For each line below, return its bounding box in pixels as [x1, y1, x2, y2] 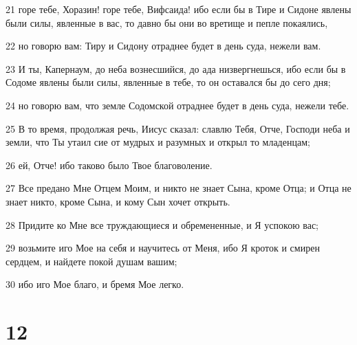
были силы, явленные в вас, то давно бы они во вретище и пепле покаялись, [6, 15, 328, 30]
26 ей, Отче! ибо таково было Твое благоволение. [6, 157, 213, 172]
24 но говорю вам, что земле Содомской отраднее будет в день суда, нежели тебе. [6, 98, 349, 112]
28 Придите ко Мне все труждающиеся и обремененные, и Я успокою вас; [6, 217, 319, 232]
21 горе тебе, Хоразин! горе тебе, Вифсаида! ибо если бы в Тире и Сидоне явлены [6, 2, 351, 16]
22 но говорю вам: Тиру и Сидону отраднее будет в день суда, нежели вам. [6, 38, 321, 53]
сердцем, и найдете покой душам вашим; [6, 254, 177, 268]
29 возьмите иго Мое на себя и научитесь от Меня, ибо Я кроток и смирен [6, 241, 320, 255]
